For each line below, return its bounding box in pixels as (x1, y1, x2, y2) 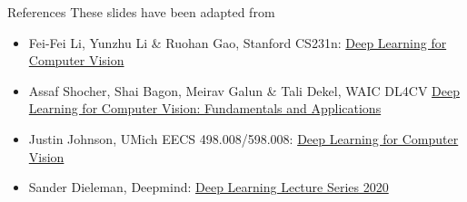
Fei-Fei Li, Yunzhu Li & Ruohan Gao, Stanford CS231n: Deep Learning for (28, 33, 447, 52)
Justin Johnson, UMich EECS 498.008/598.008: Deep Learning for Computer (28, 129, 459, 148)
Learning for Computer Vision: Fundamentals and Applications (28, 99, 382, 118)
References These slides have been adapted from (7, 3, 275, 21)
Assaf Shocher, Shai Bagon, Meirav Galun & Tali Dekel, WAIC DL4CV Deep (28, 81, 460, 100)
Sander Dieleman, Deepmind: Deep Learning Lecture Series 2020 (28, 178, 389, 197)
